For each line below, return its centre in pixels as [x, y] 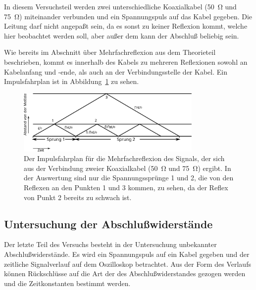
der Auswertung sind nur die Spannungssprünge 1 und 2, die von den [129, 178]
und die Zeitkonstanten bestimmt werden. [67, 283]
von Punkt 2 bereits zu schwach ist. [78, 197]
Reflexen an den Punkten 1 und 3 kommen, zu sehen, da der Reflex [126, 187]
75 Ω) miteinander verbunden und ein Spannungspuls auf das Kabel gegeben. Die [128, 16]
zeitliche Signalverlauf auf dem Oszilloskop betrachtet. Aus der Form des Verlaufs [128, 264]
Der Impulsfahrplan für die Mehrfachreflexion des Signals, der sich [124, 158]
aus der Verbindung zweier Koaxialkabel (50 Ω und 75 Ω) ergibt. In [128, 168]
